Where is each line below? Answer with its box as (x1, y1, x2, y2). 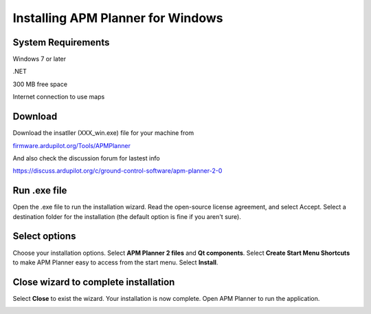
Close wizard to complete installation (12, 276, 175, 288)
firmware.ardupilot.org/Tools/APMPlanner (12, 141, 131, 149)
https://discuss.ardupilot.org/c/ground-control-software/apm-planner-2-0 (12, 167, 223, 175)
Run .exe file (12, 185, 67, 196)
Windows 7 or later (12, 55, 67, 63)
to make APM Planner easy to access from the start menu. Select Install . (12, 258, 218, 266)
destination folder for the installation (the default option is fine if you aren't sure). (12, 212, 242, 220)
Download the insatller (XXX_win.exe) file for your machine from (12, 129, 194, 137)
